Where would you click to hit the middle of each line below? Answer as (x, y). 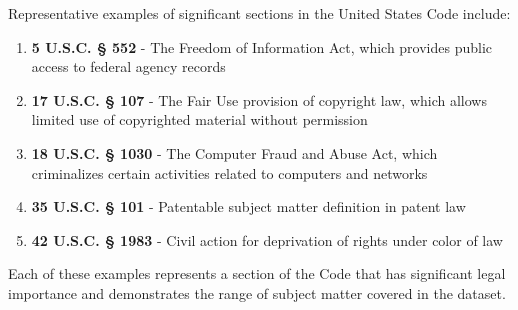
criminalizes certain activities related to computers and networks (229, 172)
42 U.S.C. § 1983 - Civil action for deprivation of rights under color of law (267, 239)
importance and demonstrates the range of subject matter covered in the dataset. (257, 292)
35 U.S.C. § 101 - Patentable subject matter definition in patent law (248, 206)
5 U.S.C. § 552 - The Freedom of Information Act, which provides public (262, 46)
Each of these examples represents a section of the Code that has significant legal (257, 273)
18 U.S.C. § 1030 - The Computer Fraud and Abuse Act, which (234, 152)
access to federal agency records (128, 66)
